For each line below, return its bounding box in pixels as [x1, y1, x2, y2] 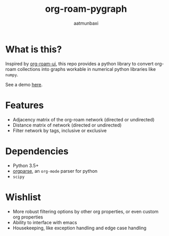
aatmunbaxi [73, 20, 99, 26]
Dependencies [5, 145, 69, 157]
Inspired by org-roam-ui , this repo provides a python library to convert [5, 60, 154, 67]
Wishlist [5, 191, 41, 203]
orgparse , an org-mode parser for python [12, 168, 98, 174]
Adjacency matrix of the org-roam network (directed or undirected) [12, 116, 155, 122]
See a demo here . [5, 81, 43, 87]
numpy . [5, 71, 18, 78]
